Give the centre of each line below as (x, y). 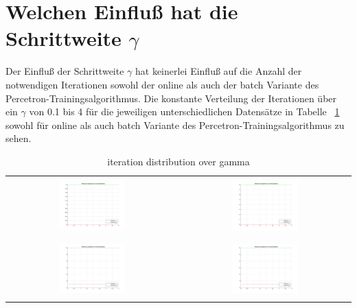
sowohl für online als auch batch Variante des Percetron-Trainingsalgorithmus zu (175, 125)
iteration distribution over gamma (178, 161)
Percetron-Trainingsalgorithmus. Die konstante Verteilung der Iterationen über (171, 98)
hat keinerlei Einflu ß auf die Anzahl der (219, 71)
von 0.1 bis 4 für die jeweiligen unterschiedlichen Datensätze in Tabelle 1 (184, 111)
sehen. (19, 138)
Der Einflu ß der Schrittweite (65, 71)
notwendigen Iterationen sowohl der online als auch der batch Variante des (162, 84)
